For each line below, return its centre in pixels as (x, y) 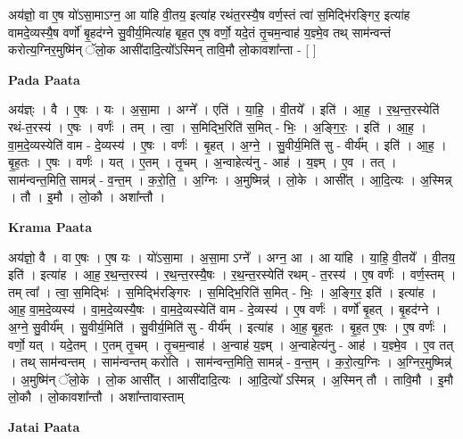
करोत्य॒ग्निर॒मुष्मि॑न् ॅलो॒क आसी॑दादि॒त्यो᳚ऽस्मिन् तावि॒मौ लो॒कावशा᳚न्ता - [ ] (162, 50)
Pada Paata (44, 79)
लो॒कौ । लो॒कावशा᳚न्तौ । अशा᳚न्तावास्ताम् (96, 397)
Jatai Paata (44, 426)
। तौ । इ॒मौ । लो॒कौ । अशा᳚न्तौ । (87, 197)
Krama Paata (50, 226)
